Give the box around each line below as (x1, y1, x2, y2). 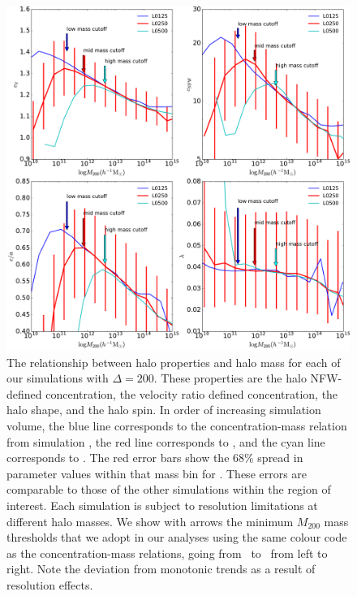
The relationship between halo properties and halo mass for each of (6, 353, 341, 370)
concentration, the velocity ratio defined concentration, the (45, 385, 338, 402)
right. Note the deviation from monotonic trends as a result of (6, 560, 316, 577)
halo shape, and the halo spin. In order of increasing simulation (6, 401, 321, 418)
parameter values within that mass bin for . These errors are (6, 464, 308, 482)
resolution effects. (6, 576, 93, 593)
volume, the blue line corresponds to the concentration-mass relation (6, 417, 347, 434)
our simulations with (6, 369, 109, 387)
